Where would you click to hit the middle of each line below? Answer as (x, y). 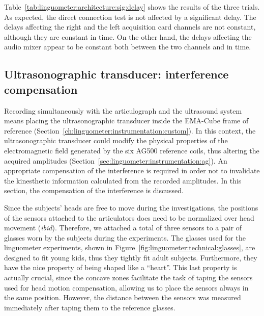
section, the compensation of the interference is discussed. (94, 190)
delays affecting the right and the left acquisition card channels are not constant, (130, 27)
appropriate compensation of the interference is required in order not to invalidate (132, 170)
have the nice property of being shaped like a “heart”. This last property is (121, 267)
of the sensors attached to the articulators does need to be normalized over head (129, 217)
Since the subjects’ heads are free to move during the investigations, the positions (131, 207)
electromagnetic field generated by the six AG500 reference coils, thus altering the (132, 150)
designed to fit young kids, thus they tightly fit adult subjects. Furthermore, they (131, 257)
